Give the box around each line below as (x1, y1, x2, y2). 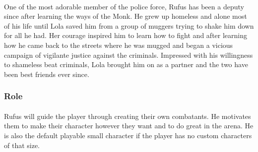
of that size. (4, 140, 40, 150)
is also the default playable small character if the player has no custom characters (4, 130, 252, 140)
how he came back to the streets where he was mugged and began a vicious (4, 39, 233, 50)
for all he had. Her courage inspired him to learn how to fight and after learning (4, 30, 247, 40)
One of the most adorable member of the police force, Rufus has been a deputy (4, 1, 244, 11)
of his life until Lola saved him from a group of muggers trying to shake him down (4, 20, 254, 31)
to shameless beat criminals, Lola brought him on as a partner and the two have (4, 59, 248, 70)
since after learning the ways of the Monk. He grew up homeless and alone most (4, 11, 247, 21)
